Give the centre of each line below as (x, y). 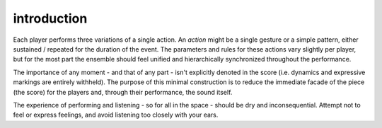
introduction (50, 18)
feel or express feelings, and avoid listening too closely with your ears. (116, 115)
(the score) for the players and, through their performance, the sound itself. (123, 92)
